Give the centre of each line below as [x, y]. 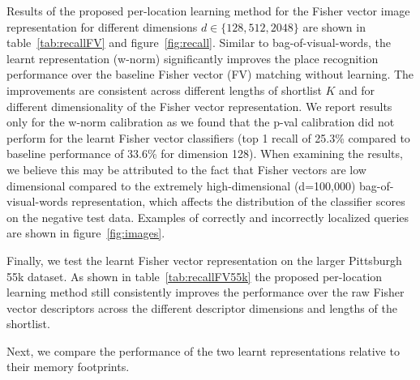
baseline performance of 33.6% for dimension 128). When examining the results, [205, 154]
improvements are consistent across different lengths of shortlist [164, 90]
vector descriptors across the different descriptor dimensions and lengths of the [202, 307]
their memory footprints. [68, 367]
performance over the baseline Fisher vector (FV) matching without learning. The [210, 74]
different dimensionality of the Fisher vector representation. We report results [199, 106]
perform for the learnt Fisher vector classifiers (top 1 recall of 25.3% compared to [208, 137]
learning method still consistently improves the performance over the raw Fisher [206, 292]
